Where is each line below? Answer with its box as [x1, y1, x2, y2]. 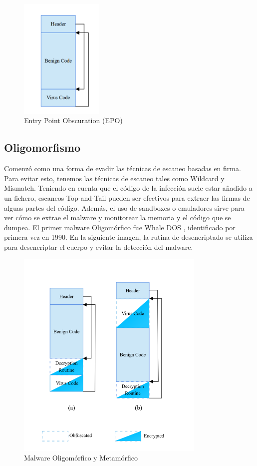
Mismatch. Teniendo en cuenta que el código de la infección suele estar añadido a [4, 183, 253, 193]
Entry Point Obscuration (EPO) [24, 115, 123, 126]
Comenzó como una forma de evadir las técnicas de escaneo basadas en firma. [4, 163, 241, 174]
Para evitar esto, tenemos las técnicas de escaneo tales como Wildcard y [4, 173, 225, 183]
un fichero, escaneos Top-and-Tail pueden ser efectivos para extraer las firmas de [4, 193, 250, 203]
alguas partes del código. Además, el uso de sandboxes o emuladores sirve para [4, 202, 245, 213]
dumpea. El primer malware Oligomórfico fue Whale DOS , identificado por [4, 222, 236, 232]
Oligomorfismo [4, 140, 80, 155]
